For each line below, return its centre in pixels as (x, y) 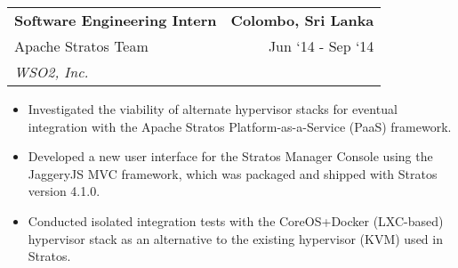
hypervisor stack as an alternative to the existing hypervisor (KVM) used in (235, 238)
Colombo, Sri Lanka (302, 20)
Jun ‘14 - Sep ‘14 (321, 46)
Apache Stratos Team (81, 46)
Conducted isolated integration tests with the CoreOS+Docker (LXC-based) (236, 220)
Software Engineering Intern (116, 20)
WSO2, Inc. (52, 72)
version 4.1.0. (64, 191)
